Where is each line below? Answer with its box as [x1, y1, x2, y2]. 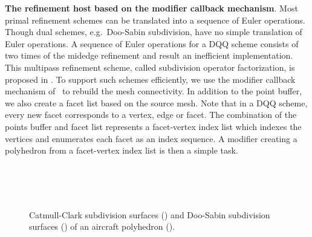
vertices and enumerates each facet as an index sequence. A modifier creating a [5, 132, 297, 144]
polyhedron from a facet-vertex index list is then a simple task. [5, 144, 238, 157]
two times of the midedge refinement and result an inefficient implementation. [5, 49, 293, 62]
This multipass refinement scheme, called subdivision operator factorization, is [5, 60, 295, 73]
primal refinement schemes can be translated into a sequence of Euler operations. [5, 13, 305, 26]
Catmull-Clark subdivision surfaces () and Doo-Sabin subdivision [29, 208, 270, 221]
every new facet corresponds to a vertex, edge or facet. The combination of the [5, 108, 297, 121]
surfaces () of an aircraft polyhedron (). [29, 220, 175, 233]
